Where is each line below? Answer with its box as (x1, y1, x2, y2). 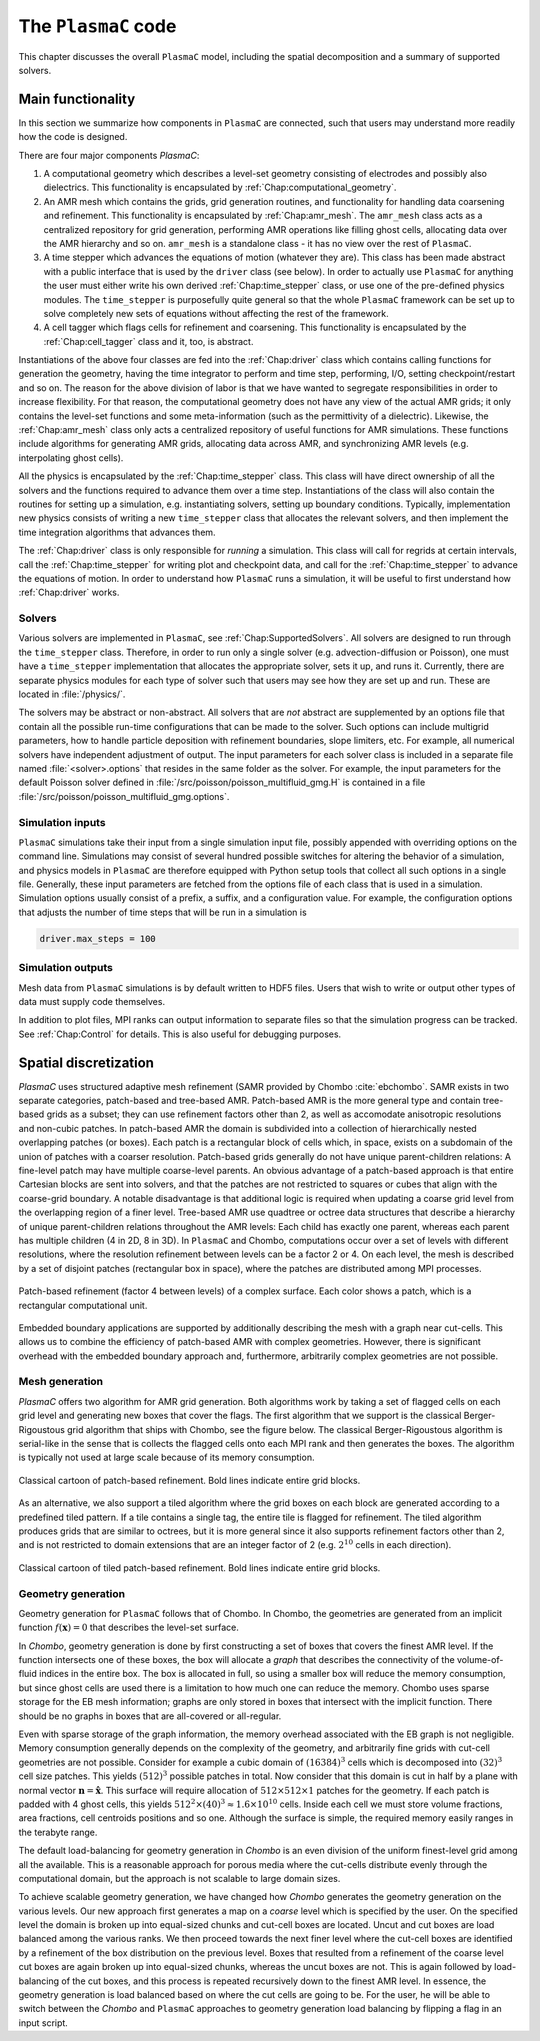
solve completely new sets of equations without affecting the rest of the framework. (43, 307, 389, 319)
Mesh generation (18, 1375, 104, 1389)
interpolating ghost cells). (18, 451, 124, 464)
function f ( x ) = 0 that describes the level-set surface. (18, 1621, 240, 1634)
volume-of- (456, 1654, 504, 1666)
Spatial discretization (18, 1054, 155, 1071)
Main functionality (18, 90, 136, 107)
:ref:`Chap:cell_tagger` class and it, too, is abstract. (43, 335, 254, 347)
